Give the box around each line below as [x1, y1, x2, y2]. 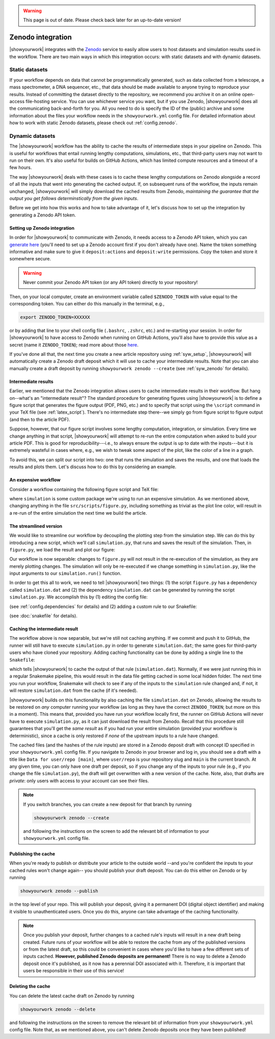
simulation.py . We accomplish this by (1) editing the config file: [9, 594, 148, 600]
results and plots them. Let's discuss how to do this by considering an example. [9, 464, 177, 470]
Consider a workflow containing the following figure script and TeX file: [9, 486, 159, 492]
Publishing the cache [9, 851, 56, 857]
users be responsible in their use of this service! [23, 968, 124, 974]
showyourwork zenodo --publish [20, 888, 99, 894]
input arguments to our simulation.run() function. [9, 570, 122, 576]
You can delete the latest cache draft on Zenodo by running [9, 993, 134, 999]
